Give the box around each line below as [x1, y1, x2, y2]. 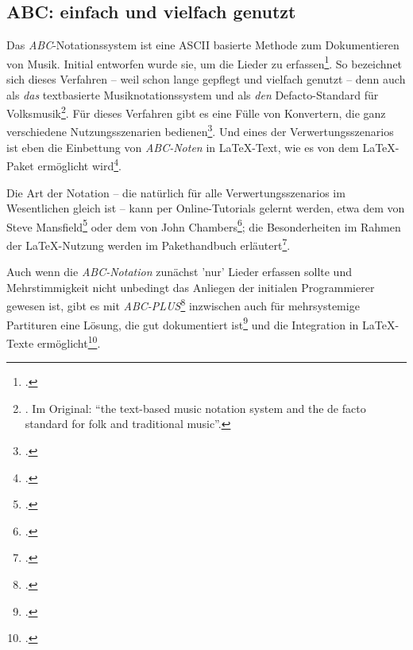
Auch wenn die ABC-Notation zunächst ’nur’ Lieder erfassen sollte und [6, 263, 352, 280]
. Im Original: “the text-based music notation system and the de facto [25, 399, 366, 416]
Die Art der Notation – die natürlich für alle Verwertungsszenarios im [6, 184, 345, 200]
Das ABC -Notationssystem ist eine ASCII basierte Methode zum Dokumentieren [6, 37, 399, 53]
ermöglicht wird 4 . [37, 155, 122, 173]
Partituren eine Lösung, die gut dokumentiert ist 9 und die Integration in [6, 313, 359, 333]
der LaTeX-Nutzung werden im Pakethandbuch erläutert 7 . [6, 235, 291, 253]
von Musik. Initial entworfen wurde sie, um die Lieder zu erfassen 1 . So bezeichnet [6, 53, 403, 72]
